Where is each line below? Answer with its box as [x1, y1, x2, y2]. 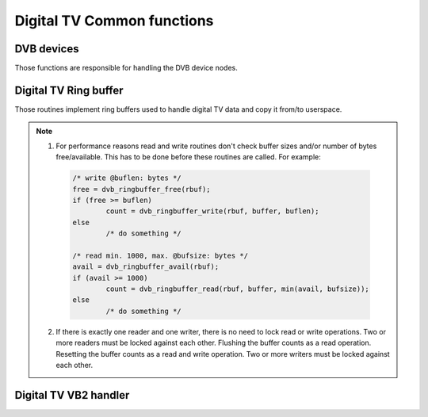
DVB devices [14, 42, 79, 55]
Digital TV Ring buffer [14, 83, 124, 97]
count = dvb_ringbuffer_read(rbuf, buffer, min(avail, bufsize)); [105, 285, 370, 293]
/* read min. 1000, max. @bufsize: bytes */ [72, 251, 249, 260]
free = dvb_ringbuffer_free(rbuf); [72, 185, 211, 193]
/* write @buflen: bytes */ [72, 174, 182, 182]
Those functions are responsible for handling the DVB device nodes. [14, 63, 238, 73]
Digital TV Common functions [14, 12, 214, 29]
